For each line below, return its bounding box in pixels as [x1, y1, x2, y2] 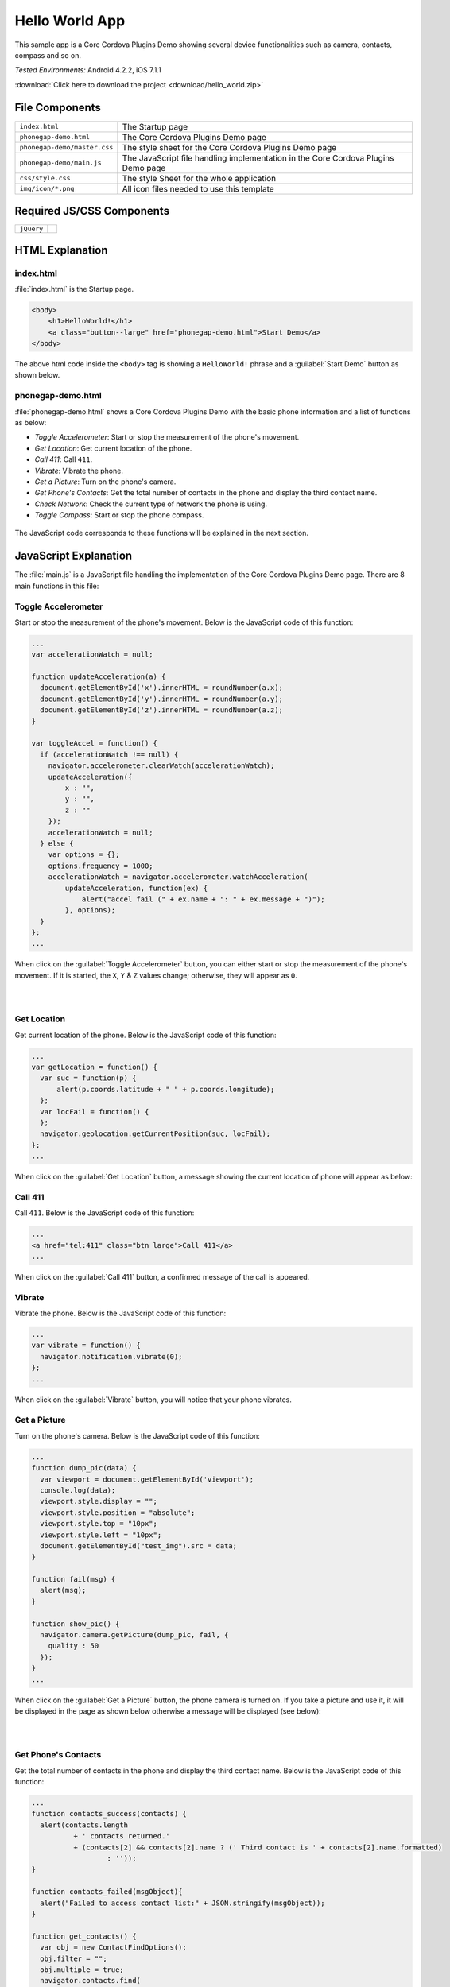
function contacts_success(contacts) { [31, 1809, 187, 1819]
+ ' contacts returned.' [72, 1832, 170, 1841]
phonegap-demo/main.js [19, 159, 103, 167]
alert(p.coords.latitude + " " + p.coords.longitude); [56, 1085, 275, 1094]
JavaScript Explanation [14, 549, 133, 563]
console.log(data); [40, 1485, 116, 1494]
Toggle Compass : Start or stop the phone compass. [34, 510, 204, 520]
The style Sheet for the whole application [122, 172, 277, 184]
